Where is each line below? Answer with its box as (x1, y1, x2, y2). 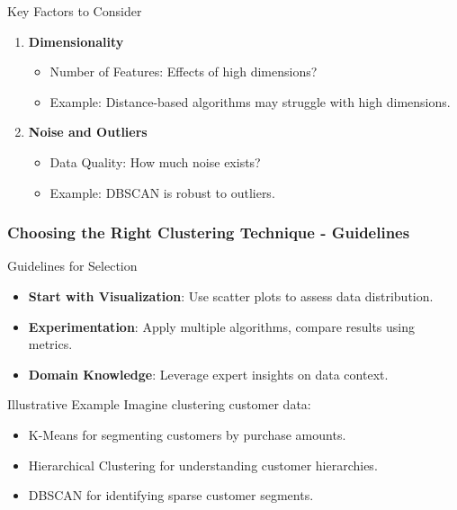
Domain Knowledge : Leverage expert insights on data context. (28, 364, 389, 383)
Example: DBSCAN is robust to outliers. (49, 183, 275, 201)
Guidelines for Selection (7, 256, 138, 275)
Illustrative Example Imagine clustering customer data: (7, 395, 311, 414)
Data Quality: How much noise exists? (49, 152, 261, 171)
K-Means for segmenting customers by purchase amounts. (28, 425, 346, 443)
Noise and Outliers (28, 122, 148, 141)
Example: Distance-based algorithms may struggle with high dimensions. (49, 92, 451, 111)
